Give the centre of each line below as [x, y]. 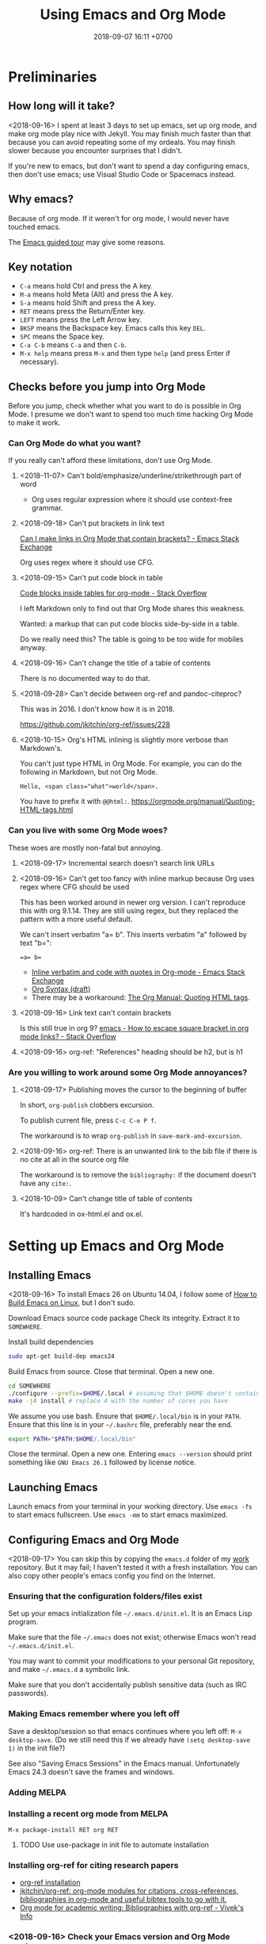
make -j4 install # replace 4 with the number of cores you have [118, 1401]
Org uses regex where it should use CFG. [87, 563]
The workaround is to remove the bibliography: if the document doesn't [138, 1175]
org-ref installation [50, 1883]
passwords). [28, 1693]
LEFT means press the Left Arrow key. [81, 320]
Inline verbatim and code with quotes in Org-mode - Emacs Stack [138, 972]
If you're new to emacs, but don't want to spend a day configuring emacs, [129, 166]
